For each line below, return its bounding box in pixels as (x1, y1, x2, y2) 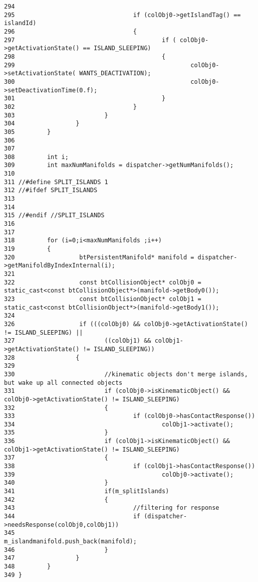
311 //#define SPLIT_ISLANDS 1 (4, 178, 108, 186)
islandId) (4, 20, 37, 27)
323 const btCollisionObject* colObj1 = (4, 295, 201, 303)
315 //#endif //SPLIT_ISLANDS (4, 212, 105, 219)
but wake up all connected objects (4, 379, 123, 386)
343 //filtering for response (4, 504, 219, 512)
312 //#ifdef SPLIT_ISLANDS (4, 187, 98, 194)
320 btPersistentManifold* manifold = (4, 253, 194, 261)
